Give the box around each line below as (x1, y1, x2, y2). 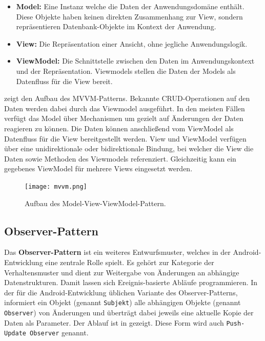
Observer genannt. (30, 327, 89, 338)
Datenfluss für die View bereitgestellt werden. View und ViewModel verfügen (4, 133, 247, 144)
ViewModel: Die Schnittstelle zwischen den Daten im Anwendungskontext (16, 55, 255, 66)
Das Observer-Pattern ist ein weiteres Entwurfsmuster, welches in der (4, 247, 231, 257)
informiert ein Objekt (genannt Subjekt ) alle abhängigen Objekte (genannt (4, 297, 241, 308)
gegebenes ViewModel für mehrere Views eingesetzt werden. (4, 163, 193, 174)
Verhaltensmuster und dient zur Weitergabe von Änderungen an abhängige (4, 267, 239, 277)
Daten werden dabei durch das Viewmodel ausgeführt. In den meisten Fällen (4, 103, 245, 113)
